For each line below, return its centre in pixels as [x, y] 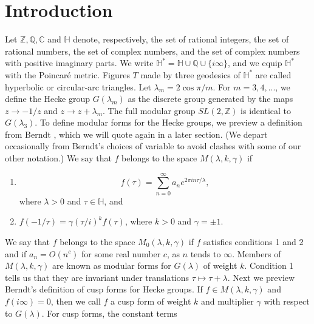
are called [273, 74]
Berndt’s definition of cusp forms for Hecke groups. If [104, 289]
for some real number [121, 253]
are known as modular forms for [111, 265]
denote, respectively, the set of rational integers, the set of [181, 39]
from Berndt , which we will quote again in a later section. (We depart [136, 134]
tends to [206, 253]
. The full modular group [149, 110]
